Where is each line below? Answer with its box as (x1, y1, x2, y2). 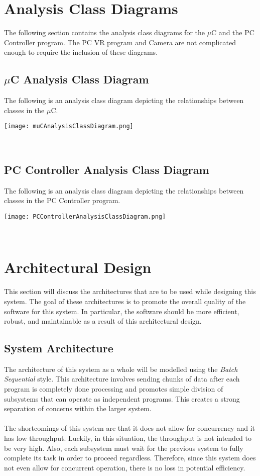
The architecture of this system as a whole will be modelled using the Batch (4, 363, 238, 374)
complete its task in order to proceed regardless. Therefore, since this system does (4, 452, 256, 463)
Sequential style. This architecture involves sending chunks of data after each (4, 373, 240, 384)
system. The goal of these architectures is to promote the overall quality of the (4, 296, 246, 306)
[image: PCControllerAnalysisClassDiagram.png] (4, 213, 166, 220)
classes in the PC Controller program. (4, 195, 120, 206)
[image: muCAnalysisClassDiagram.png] (4, 123, 134, 130)
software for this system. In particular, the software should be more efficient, (4, 306, 239, 316)
